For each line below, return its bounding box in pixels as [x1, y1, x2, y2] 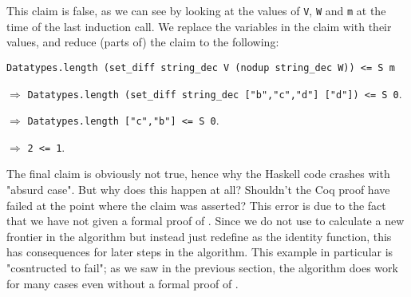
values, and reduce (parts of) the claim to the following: [6, 34, 279, 50]
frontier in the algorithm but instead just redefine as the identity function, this [6, 228, 392, 244]
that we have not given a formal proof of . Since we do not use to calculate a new [6, 212, 405, 229]
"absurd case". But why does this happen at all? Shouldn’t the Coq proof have [6, 181, 390, 198]
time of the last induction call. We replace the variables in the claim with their [6, 18, 392, 34]
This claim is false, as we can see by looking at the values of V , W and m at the [6, 2, 386, 18]
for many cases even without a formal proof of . [6, 275, 239, 291]
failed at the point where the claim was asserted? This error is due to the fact [6, 196, 386, 213]
